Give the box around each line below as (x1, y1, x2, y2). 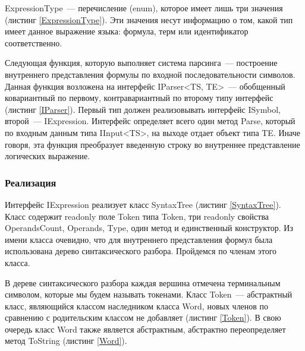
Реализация (5, 175, 56, 189)
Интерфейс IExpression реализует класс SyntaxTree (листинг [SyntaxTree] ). (5, 198, 281, 210)
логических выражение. (5, 150, 90, 162)
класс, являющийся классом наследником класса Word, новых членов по (5, 299, 269, 312)
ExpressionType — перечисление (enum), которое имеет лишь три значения (5, 2, 283, 14)
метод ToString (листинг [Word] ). (5, 334, 127, 347)
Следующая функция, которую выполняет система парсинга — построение (5, 56, 278, 69)
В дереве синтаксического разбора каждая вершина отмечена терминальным (5, 276, 281, 289)
